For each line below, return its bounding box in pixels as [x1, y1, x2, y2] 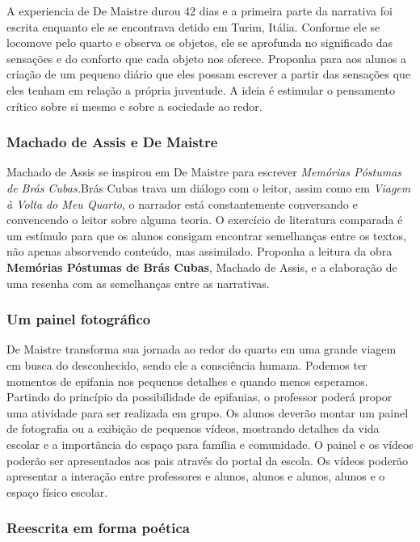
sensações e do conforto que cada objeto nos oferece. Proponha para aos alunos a [6, 49, 407, 66]
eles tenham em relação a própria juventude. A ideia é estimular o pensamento [6, 81, 396, 98]
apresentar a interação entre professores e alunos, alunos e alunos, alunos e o [6, 468, 385, 485]
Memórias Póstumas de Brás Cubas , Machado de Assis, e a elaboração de [6, 258, 397, 275]
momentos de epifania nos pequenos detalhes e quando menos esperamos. [6, 372, 368, 389]
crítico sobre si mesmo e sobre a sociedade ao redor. [6, 97, 262, 114]
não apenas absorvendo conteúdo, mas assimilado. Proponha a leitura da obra [6, 243, 393, 260]
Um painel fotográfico [6, 309, 151, 329]
